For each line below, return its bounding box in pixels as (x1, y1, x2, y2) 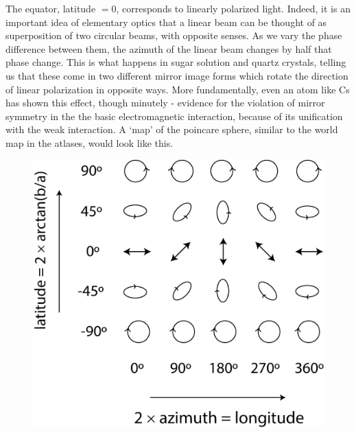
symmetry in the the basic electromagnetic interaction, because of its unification (5, 108, 343, 123)
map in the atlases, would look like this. (5, 135, 174, 150)
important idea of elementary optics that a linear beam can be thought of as (5, 14, 327, 29)
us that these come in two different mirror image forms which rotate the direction (5, 68, 348, 82)
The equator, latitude (5, 1, 96, 15)
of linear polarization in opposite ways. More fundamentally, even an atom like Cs (5, 82, 350, 96)
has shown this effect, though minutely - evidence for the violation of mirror (5, 95, 325, 110)
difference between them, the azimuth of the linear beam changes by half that (5, 41, 332, 56)
